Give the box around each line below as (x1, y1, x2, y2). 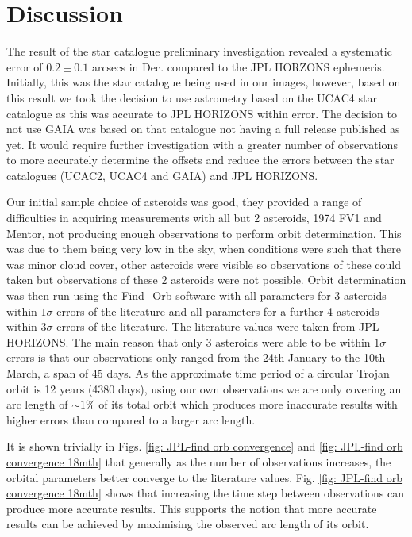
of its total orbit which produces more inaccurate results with (98, 396, 398, 412)
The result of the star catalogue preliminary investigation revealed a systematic (6, 43, 392, 59)
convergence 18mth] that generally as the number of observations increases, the (6, 453, 391, 470)
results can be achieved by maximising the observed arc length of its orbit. (6, 516, 369, 532)
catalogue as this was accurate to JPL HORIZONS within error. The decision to (6, 105, 397, 121)
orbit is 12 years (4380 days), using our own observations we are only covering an (6, 380, 402, 397)
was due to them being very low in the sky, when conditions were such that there (6, 240, 401, 257)
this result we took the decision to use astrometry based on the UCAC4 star (6, 89, 377, 105)
